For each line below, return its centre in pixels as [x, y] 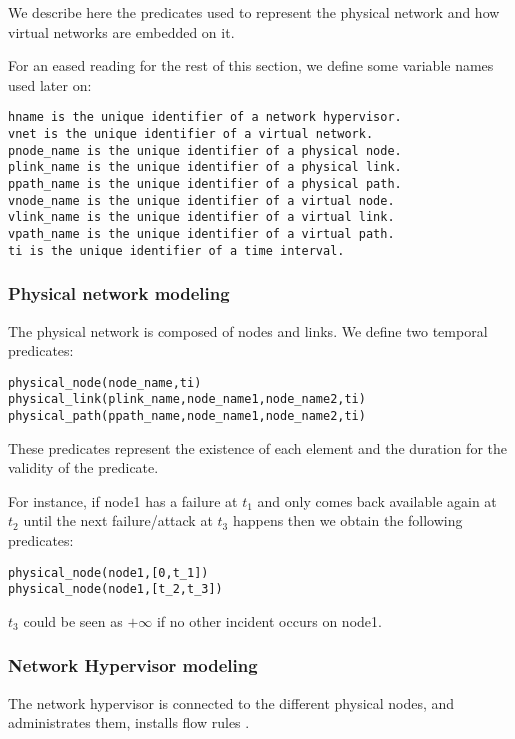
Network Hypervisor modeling [133, 665]
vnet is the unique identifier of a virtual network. [191, 134]
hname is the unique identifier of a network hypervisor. [205, 117]
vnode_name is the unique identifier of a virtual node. [201, 200]
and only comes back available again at [377, 500]
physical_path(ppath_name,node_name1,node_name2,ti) [187, 416]
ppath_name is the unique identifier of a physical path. [205, 184]
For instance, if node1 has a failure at [123, 500]
